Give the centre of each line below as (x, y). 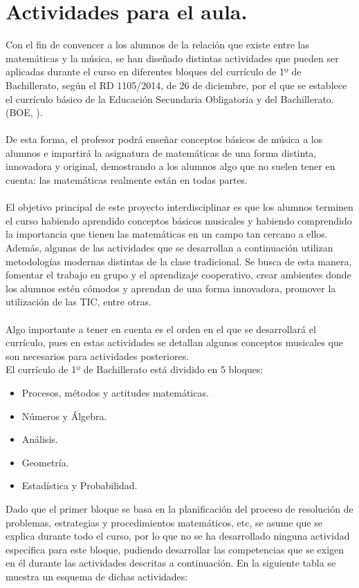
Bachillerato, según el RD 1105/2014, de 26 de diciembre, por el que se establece (176, 85)
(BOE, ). (24, 112)
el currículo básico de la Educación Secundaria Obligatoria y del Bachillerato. (170, 98)
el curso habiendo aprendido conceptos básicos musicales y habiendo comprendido (179, 220)
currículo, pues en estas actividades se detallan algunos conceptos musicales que (174, 342)
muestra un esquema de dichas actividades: (97, 576)
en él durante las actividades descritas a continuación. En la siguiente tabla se (171, 563)
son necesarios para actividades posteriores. (98, 355)
